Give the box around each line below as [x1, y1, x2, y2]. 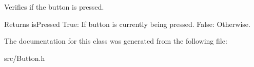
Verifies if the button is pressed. [4, 2, 104, 12]
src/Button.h [4, 52, 45, 63]
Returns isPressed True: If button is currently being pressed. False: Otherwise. [4, 18, 250, 29]
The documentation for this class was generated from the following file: [4, 36, 227, 46]
